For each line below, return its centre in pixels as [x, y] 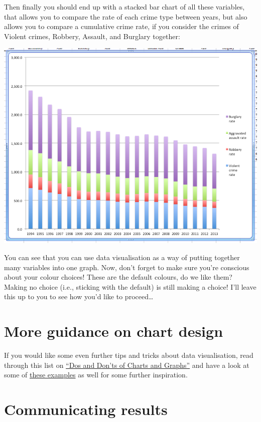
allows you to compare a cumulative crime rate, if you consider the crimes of [121, 26]
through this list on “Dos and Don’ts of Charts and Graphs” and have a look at [127, 365]
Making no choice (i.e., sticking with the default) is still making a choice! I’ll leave [130, 286]
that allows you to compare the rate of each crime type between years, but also [126, 16]
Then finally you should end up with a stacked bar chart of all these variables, [124, 7]
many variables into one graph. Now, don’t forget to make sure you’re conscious [127, 267]
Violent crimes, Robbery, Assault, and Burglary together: [92, 36]
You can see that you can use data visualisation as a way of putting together [122, 257]
